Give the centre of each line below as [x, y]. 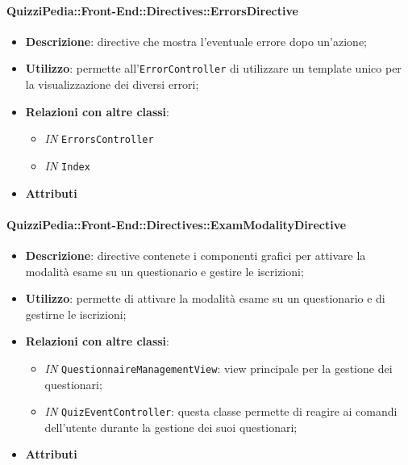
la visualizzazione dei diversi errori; [112, 84]
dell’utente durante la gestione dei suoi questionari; [171, 427]
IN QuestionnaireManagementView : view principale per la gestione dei [219, 368]
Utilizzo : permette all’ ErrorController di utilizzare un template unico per [213, 68]
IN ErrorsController [99, 138]
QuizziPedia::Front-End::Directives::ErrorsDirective [152, 10]
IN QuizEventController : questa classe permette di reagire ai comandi [221, 411]
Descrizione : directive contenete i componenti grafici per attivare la [196, 255]
